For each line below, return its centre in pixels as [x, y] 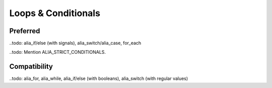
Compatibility [31, 67]
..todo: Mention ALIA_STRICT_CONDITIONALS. [57, 52]
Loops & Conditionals [55, 13]
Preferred [25, 31]
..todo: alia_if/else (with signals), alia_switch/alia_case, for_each [75, 43]
